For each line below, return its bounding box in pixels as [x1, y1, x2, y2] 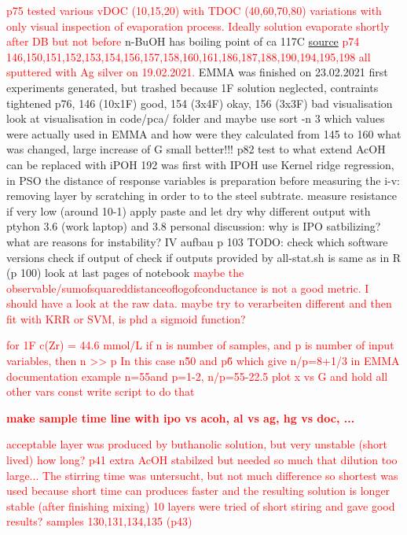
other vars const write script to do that [6, 383, 195, 400]
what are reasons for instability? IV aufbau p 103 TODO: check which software [6, 233, 388, 249]
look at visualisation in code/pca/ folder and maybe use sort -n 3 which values [6, 110, 385, 127]
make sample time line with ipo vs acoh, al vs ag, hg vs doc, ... [6, 409, 355, 426]
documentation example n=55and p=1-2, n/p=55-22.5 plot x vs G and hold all [6, 367, 388, 384]
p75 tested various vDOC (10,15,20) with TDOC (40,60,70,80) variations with [6, 2, 382, 18]
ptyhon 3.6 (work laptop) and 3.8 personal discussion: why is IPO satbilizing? [6, 218, 381, 234]
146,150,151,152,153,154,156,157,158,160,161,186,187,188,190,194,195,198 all [6, 48, 371, 65]
